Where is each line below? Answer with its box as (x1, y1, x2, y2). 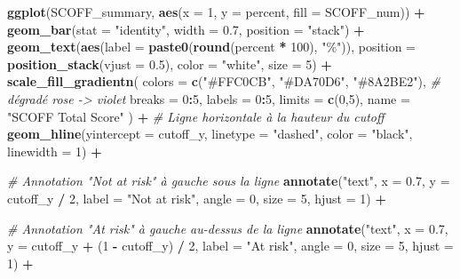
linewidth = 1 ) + (7, 141, 102, 160)
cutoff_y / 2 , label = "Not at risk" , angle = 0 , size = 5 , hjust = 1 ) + (7, 188, 386, 207)
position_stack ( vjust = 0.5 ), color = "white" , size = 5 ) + (7, 54, 332, 73)
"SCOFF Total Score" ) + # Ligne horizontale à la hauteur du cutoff (7, 107, 385, 125)
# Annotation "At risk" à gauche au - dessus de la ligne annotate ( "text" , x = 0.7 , (7, 219, 448, 237)
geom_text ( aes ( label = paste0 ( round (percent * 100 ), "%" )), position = (7, 37, 416, 56)
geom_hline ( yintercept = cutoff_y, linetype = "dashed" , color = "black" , (7, 124, 413, 143)
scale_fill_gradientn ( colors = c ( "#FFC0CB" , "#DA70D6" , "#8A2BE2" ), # (7, 72, 440, 91)
